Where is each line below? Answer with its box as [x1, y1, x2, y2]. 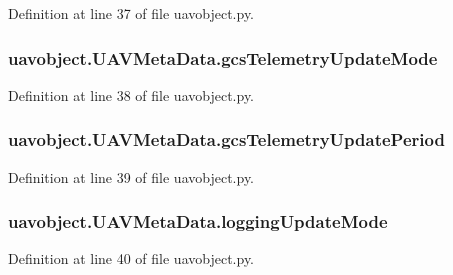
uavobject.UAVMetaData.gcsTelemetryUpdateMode [8, 45, 438, 70]
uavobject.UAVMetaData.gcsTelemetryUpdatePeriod [8, 127, 445, 152]
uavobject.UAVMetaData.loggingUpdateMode [8, 209, 388, 234]
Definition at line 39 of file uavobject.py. [8, 166, 255, 187]
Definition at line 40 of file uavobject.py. [8, 248, 255, 269]
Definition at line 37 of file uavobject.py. [8, 3, 255, 23]
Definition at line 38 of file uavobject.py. [8, 84, 255, 105]
